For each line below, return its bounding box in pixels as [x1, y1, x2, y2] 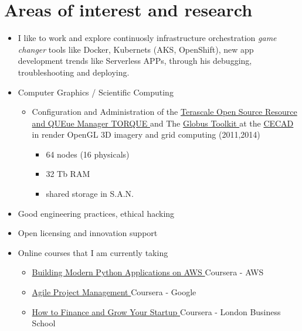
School [32, 317, 56, 329]
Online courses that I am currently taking [18, 246, 168, 258]
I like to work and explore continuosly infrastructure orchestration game [18, 32, 277, 44]
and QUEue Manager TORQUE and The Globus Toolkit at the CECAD [32, 117, 294, 129]
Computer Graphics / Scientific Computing [18, 86, 174, 98]
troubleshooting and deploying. [18, 66, 130, 78]
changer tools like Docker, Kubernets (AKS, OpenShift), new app [18, 43, 254, 55]
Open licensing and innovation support [18, 227, 158, 239]
